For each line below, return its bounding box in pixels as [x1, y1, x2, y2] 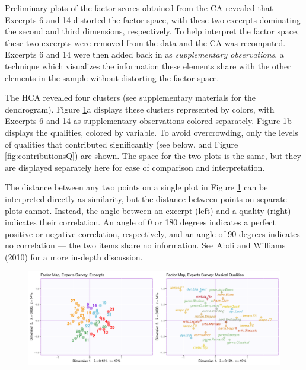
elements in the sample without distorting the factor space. [5, 71, 219, 84]
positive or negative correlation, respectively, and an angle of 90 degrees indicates [5, 227, 300, 240]
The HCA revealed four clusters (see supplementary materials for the [5, 91, 256, 104]
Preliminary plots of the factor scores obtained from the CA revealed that [5, 2, 273, 14]
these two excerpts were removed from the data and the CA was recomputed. [5, 36, 286, 49]
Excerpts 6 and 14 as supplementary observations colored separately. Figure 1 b [5, 114, 292, 127]
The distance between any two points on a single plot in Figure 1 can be [5, 181, 268, 193]
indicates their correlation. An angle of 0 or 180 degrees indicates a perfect [5, 216, 276, 228]
